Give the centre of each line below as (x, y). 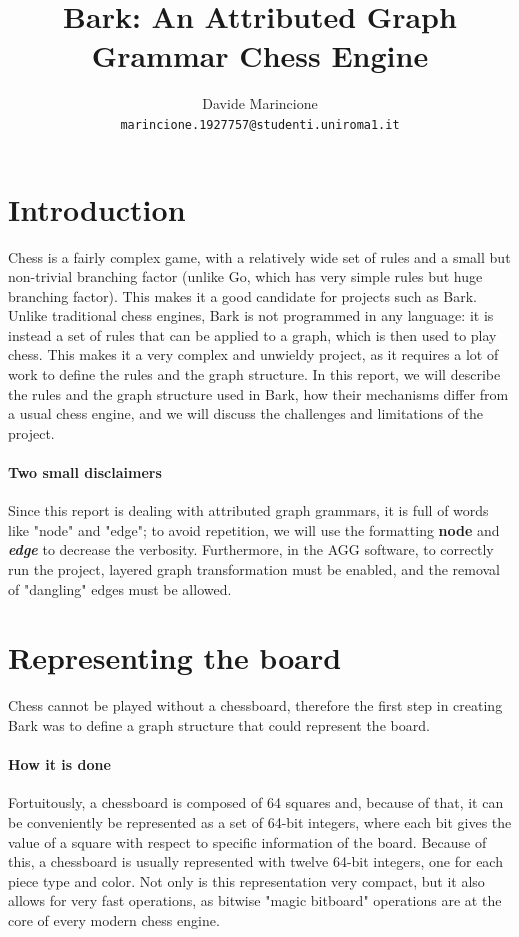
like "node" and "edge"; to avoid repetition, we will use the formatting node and (254, 529)
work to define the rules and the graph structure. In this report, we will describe (254, 374)
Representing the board (175, 657)
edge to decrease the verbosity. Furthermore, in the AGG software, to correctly (251, 549)
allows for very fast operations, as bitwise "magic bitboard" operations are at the (255, 900)
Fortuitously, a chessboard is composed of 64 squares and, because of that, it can (256, 802)
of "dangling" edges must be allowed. (120, 588)
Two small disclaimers (85, 472)
